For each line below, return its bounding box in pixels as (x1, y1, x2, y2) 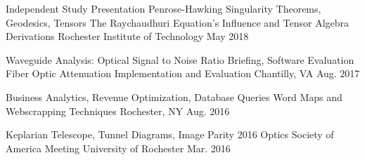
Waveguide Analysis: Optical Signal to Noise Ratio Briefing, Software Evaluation (6, 52, 354, 67)
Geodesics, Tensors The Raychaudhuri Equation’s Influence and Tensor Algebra (6, 15, 350, 29)
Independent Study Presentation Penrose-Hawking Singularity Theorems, (6, 1, 321, 15)
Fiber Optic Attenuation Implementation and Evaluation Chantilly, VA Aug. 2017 (6, 66, 360, 81)
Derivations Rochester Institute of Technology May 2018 (6, 29, 249, 44)
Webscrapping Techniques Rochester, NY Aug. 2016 (6, 103, 230, 118)
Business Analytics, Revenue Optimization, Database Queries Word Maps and (6, 89, 342, 104)
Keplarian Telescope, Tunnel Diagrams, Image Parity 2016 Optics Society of (6, 127, 334, 142)
